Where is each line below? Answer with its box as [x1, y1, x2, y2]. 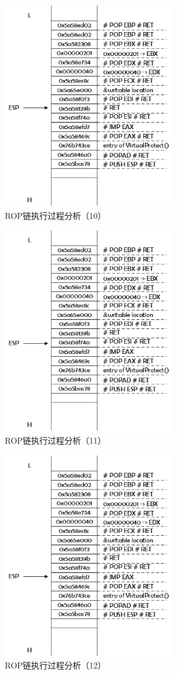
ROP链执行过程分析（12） [5, 659, 106, 671]
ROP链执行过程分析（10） [5, 209, 106, 221]
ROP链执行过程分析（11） [5, 434, 106, 447]
